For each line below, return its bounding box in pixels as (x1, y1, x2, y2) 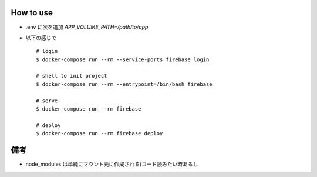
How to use (11, 8, 53, 18)
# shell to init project (36, 72, 107, 79)
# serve (36, 97, 58, 104)
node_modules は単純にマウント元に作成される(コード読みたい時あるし (25, 161, 198, 168)
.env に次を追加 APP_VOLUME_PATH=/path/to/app (25, 24, 149, 31)
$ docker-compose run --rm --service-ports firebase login (36, 56, 210, 63)
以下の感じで (25, 34, 57, 41)
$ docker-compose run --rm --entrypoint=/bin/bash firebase (36, 81, 213, 88)
